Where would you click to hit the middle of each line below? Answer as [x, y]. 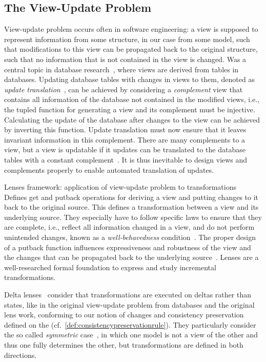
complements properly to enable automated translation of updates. [109, 169]
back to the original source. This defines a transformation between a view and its [131, 207]
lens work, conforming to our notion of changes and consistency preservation [124, 315]
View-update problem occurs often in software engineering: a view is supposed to [131, 29]
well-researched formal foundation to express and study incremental [110, 267]
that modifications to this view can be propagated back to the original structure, [131, 49]
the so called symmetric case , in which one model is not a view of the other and [131, 335]
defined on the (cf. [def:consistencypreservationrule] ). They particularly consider [130, 324]
